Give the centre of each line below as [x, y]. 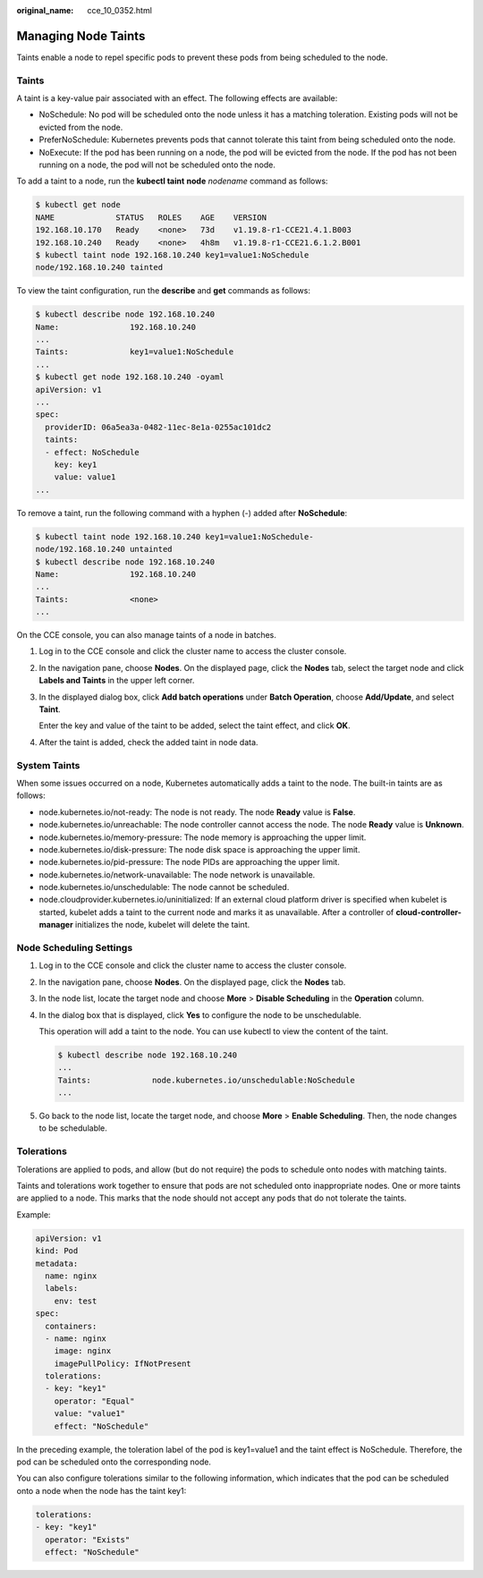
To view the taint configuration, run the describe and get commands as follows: [163, 291]
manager [56, 925]
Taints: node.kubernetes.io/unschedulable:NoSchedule [206, 1080]
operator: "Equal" [94, 1401]
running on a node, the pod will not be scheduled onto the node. [157, 165]
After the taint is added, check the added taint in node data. [148, 742]
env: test [76, 1301]
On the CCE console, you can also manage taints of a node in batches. [147, 635]
